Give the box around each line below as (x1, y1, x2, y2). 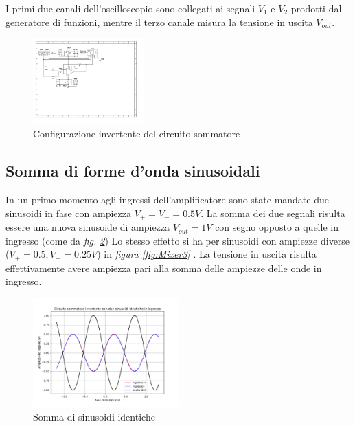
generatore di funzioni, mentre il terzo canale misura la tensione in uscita (5, 14, 313, 29)
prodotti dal (290, 1, 342, 15)
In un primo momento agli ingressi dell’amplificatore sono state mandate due (5, 192, 329, 207)
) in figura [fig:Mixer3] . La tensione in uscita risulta (97, 247, 317, 261)
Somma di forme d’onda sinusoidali (5, 160, 260, 181)
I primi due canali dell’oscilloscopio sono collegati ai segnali (5, 1, 255, 15)
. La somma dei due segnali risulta (201, 205, 345, 220)
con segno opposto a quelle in (215, 220, 339, 234)
